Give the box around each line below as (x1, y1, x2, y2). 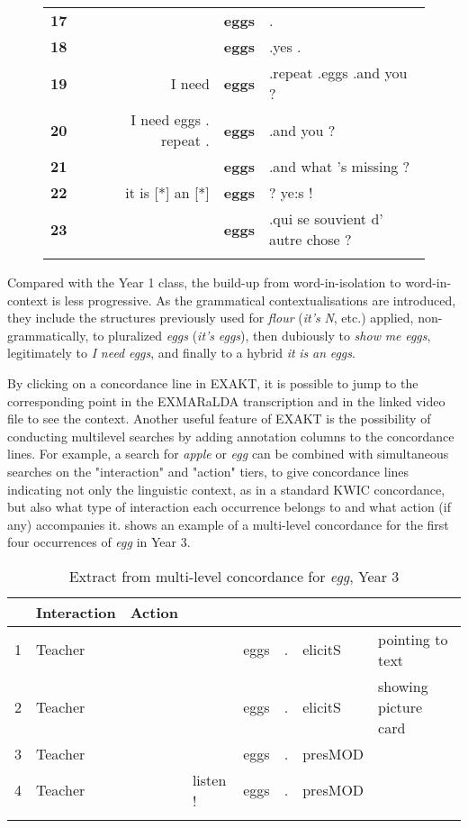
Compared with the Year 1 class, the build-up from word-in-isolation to (7, 273, 401, 291)
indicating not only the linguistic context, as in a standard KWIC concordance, (7, 479, 445, 498)
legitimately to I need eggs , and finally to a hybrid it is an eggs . (7, 343, 355, 362)
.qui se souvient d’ (268, 208, 383, 229)
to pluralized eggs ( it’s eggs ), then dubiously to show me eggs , (92, 325, 431, 344)
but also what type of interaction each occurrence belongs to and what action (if (7, 497, 451, 516)
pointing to (378, 628, 448, 650)
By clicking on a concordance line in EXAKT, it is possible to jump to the (7, 373, 418, 392)
